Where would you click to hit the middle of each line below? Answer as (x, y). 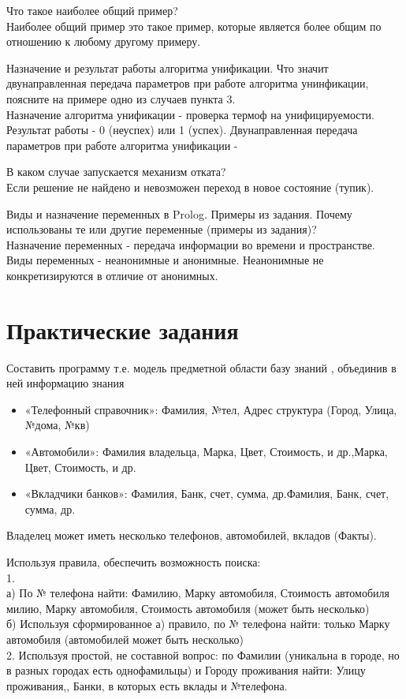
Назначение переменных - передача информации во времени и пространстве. (191, 244)
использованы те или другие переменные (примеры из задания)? (162, 229)
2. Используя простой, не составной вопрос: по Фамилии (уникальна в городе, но (203, 654)
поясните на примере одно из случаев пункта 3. (121, 98)
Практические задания (123, 329)
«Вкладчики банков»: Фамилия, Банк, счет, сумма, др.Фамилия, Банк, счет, (207, 493)
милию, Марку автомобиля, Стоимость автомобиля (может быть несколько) (188, 608)
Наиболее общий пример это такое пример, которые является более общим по (194, 26)
